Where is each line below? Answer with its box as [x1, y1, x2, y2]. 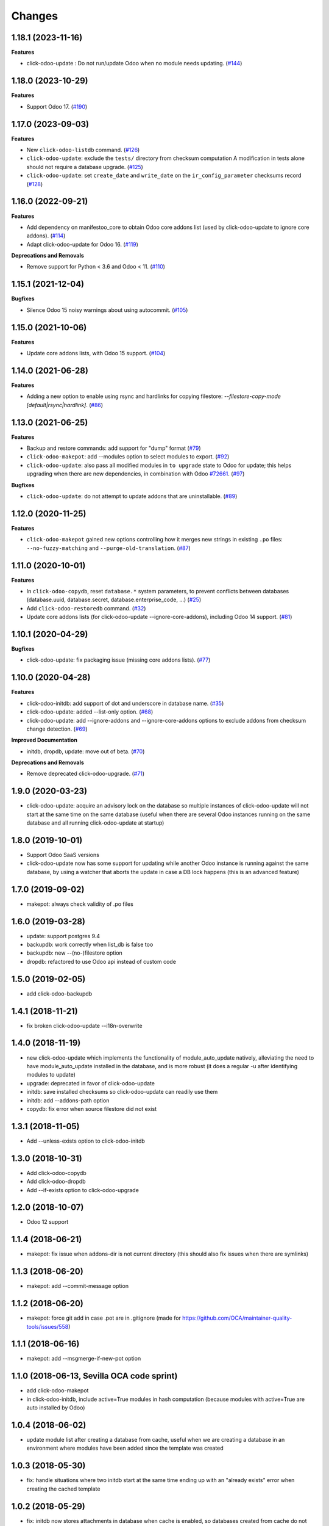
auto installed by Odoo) [26, 1404, 85, 1411]
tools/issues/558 [26, 1323, 69, 1330]
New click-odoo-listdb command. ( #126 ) [26, 146, 140, 154]
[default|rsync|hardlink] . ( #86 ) [26, 401, 104, 408]
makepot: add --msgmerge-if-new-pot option [26, 1355, 141, 1362]
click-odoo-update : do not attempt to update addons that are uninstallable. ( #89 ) [26, 493, 238, 500]
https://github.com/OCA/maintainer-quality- [182, 1314, 292, 1322]
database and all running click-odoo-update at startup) [26, 819, 164, 826]
